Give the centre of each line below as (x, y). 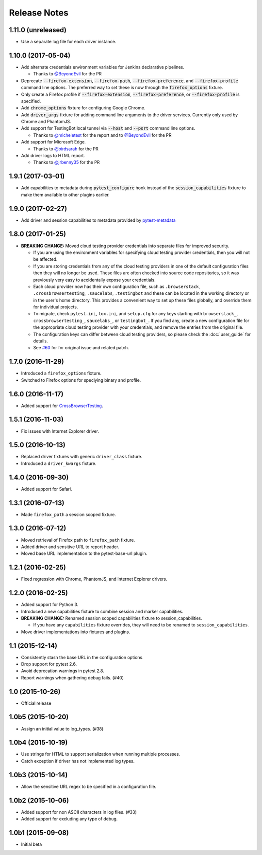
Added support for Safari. (47, 489)
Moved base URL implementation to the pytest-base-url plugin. (84, 553)
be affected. (45, 259)
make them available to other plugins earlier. (65, 195)
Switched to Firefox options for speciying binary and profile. (81, 380)
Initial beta (32, 844)
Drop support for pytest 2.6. (49, 664)
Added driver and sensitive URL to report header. (70, 547)
